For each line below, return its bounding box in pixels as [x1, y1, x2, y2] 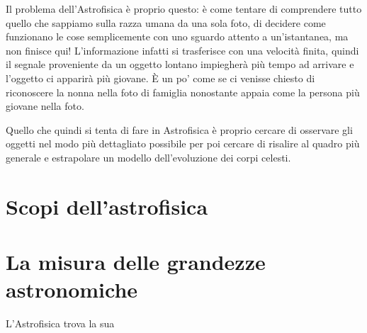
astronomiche [6, 275, 138, 304]
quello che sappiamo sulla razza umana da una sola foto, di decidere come [6, 15, 326, 30]
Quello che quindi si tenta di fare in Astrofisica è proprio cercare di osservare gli [6, 122, 353, 137]
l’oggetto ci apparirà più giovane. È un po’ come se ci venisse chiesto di [6, 70, 315, 85]
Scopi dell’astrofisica [6, 191, 208, 220]
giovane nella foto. [6, 98, 84, 113]
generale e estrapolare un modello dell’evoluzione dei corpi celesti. [6, 149, 291, 164]
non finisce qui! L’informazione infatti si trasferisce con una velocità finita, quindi [6, 43, 359, 57]
